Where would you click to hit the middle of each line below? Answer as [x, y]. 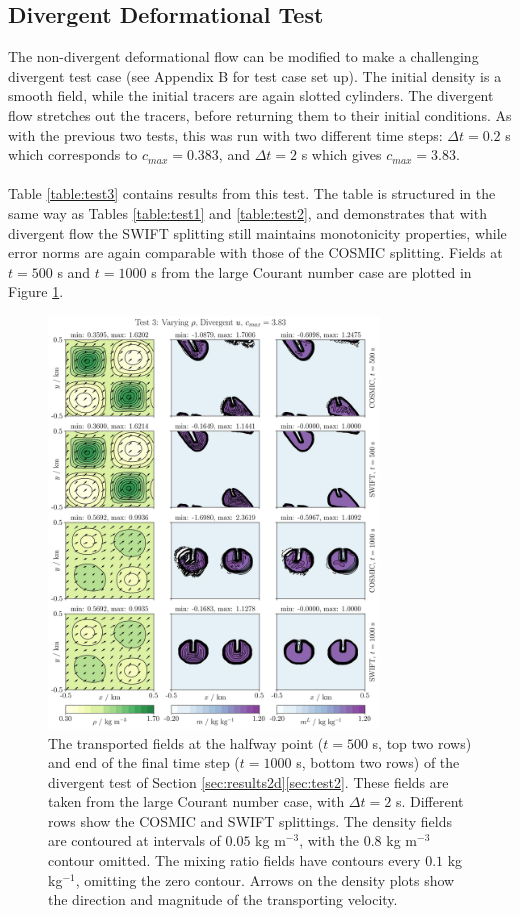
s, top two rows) [422, 742]
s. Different [429, 801]
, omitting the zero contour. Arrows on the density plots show [265, 879]
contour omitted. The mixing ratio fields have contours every [234, 860]
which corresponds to [73, 154]
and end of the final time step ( [144, 762]
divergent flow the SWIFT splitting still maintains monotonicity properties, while [257, 232]
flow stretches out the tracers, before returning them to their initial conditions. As [260, 114]
